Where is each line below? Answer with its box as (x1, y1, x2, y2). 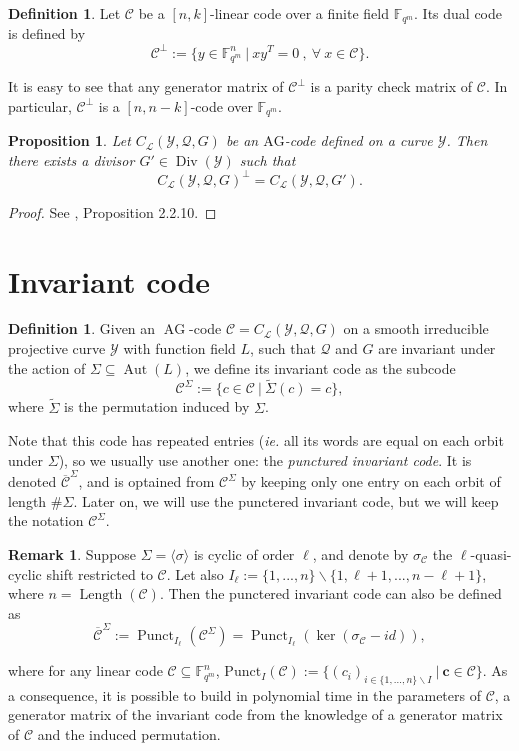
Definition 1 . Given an (8, 318, 156, 339)
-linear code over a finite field (210, 3, 389, 23)
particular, (8, 95, 72, 116)
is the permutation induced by (64, 396, 250, 417)
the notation (8, 510, 84, 531)
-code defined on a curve (284, 130, 433, 151)
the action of (8, 357, 86, 378)
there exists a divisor (8, 149, 135, 170)
